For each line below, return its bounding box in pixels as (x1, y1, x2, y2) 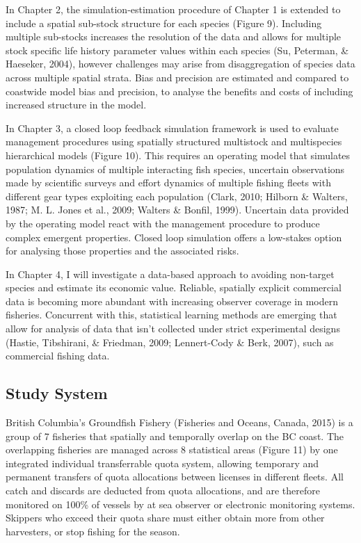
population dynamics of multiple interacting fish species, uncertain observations (6, 161, 345, 176)
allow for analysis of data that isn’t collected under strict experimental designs (6, 321, 340, 336)
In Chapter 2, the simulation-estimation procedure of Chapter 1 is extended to (6, 2, 341, 16)
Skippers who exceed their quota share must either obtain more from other (6, 510, 325, 525)
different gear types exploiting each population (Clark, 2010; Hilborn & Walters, (6, 188, 348, 203)
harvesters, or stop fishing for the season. (6, 524, 180, 538)
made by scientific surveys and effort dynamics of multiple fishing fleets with (6, 175, 331, 190)
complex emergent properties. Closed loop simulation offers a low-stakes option (6, 229, 342, 244)
